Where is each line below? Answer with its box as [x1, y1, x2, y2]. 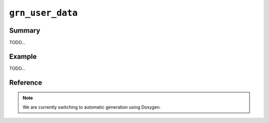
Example [9, 52, 37, 61]
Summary [9, 26, 40, 35]
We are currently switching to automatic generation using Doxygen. [22, 104, 161, 110]
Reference [9, 78, 42, 87]
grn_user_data [9, 7, 78, 18]
